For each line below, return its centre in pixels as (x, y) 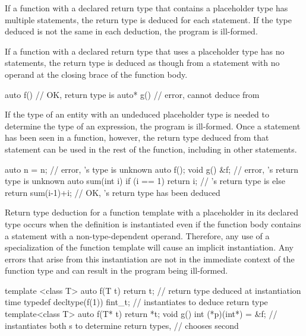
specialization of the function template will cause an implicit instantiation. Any (149, 247)
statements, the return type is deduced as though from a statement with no (142, 63)
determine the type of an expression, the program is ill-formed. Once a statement (153, 126)
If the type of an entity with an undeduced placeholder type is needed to (137, 114)
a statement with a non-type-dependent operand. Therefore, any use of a (137, 235)
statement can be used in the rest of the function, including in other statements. (151, 149)
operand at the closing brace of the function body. (96, 74)
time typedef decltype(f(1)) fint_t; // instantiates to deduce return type (136, 302)
